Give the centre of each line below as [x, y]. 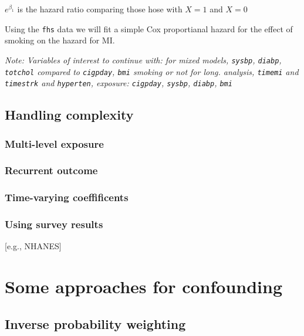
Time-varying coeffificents [67, 197]
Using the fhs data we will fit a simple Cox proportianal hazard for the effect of [149, 28]
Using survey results [54, 224]
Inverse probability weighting [95, 323]
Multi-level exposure [54, 143]
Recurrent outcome [51, 170]
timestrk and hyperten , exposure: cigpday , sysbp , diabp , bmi [119, 83]
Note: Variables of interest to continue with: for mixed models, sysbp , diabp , [143, 60]
